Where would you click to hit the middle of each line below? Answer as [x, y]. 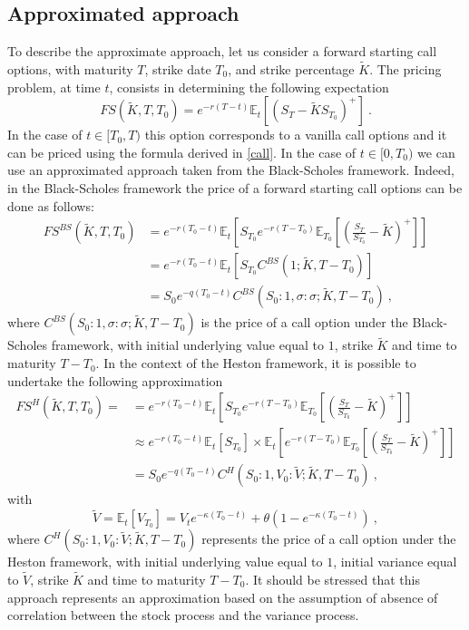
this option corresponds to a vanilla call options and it [296, 135]
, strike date [178, 69]
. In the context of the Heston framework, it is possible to [256, 363]
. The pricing [405, 69]
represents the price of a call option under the [329, 539]
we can [436, 152]
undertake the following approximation [115, 380]
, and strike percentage [291, 69]
